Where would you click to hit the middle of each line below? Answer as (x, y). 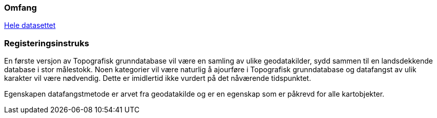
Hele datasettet (30, 25)
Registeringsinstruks (47, 43)
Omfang (20, 8)
